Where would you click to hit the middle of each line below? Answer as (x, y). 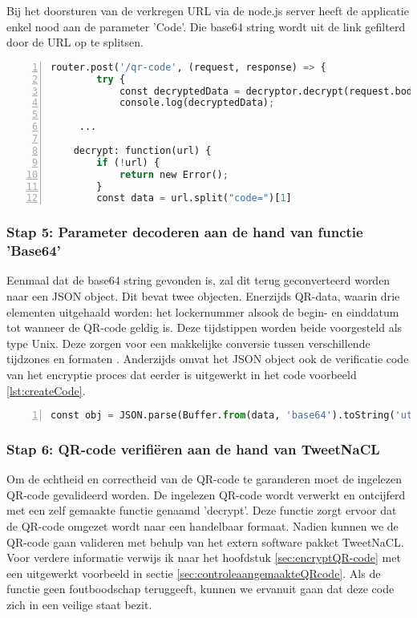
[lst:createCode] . (46, 390)
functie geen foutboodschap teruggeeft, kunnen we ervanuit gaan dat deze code (200, 589)
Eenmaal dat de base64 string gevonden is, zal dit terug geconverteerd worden (198, 280)
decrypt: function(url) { (142, 150)
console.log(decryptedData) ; (197, 103)
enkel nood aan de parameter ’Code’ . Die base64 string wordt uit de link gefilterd (206, 26)
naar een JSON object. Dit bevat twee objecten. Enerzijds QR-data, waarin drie (203, 296)
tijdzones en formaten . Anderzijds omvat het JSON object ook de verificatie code (208, 359)
